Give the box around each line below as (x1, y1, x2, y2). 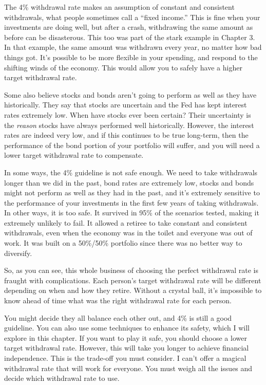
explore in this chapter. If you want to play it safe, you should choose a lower (4, 332, 247, 343)
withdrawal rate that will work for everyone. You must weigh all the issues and (4, 362, 253, 373)
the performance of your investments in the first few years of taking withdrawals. (4, 197, 259, 208)
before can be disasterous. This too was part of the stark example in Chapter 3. (4, 31, 255, 42)
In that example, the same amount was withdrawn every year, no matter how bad (4, 42, 262, 52)
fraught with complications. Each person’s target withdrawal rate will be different (4, 274, 261, 285)
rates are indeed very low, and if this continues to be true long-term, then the (4, 130, 249, 140)
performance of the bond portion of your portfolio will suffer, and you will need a (4, 139, 260, 150)
